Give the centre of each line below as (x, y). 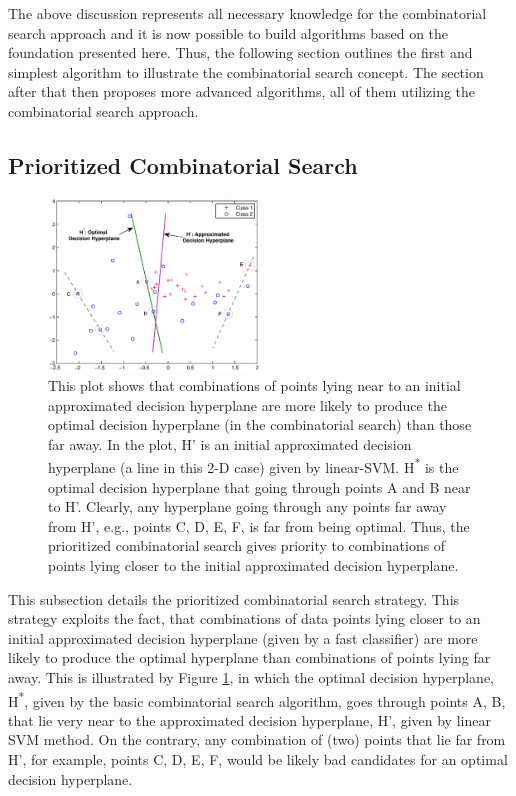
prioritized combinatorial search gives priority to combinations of (247, 545)
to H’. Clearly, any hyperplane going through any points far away (247, 506)
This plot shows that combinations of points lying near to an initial (254, 385)
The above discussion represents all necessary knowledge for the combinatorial (247, 13)
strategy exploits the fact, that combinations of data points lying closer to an (244, 618)
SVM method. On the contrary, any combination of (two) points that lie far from (257, 739)
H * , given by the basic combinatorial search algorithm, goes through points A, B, (257, 699)
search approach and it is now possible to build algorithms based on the (228, 32)
